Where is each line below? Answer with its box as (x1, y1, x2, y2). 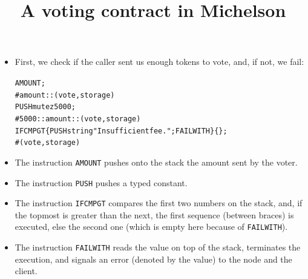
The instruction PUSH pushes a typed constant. (15, 176, 188, 189)
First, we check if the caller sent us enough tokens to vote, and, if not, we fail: (15, 55, 304, 68)
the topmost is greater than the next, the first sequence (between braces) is (15, 208, 294, 221)
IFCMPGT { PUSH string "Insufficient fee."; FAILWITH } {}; (15, 126, 228, 135)
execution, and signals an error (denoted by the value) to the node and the (15, 252, 292, 265)
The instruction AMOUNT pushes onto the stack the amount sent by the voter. (15, 155, 298, 168)
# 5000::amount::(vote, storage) (15, 114, 141, 123)
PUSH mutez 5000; (15, 103, 76, 112)
